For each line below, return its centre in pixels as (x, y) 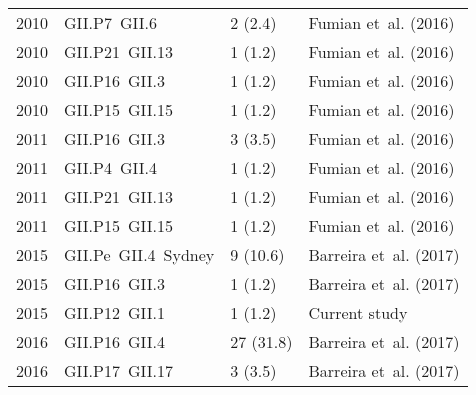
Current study (358, 312)
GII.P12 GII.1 (114, 312)
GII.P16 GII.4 (114, 341)
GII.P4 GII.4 (110, 167)
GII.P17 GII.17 (118, 370)
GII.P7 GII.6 (110, 22)
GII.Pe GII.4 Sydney (139, 254)
